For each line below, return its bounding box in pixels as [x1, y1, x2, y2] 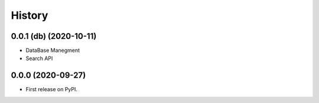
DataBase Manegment [25, 47, 80, 54]
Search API [25, 55, 53, 62]
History [11, 9, 48, 22]
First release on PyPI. [25, 86, 78, 93]
